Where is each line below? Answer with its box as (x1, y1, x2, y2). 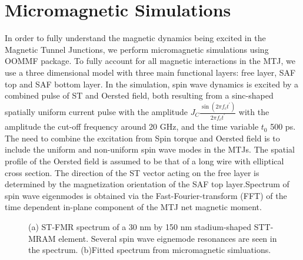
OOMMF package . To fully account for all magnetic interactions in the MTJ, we (5, 55, 296, 67)
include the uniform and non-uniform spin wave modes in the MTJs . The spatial (5, 143, 295, 156)
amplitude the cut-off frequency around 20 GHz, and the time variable (5, 120, 259, 133)
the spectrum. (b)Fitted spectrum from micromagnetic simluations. (28, 244, 271, 256)
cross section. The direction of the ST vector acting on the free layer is (5, 166, 259, 178)
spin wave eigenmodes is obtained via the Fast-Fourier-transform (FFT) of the (5, 189, 287, 201)
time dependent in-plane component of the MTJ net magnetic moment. (5, 201, 262, 213)
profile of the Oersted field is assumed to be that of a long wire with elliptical (5, 155, 284, 167)
